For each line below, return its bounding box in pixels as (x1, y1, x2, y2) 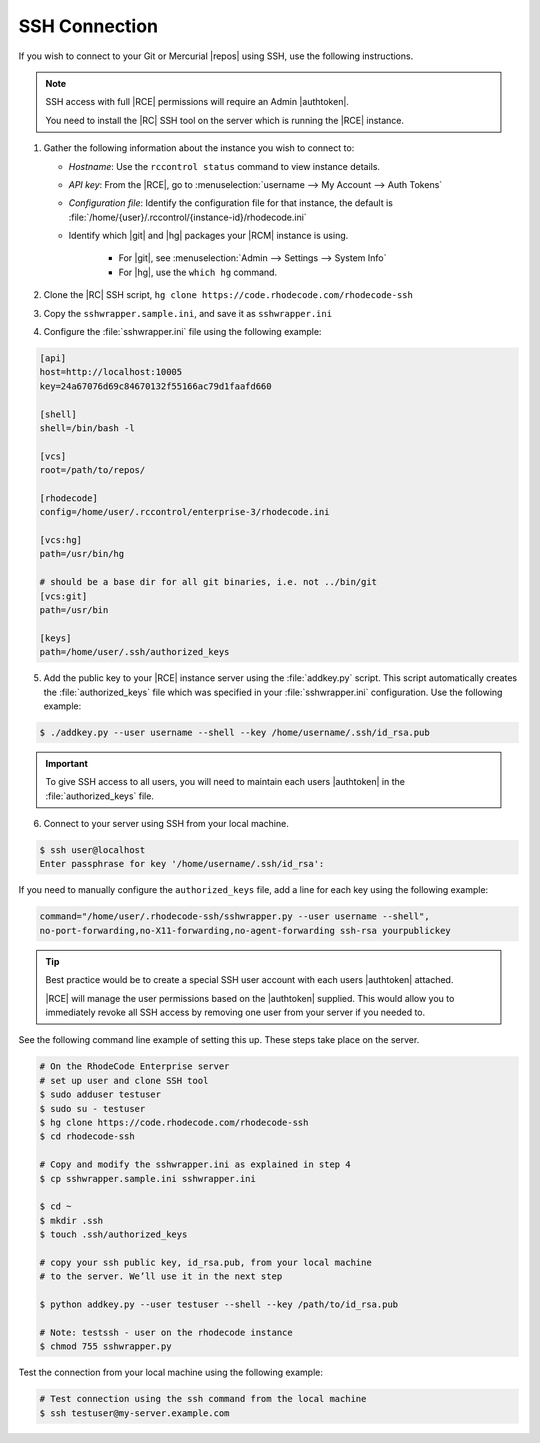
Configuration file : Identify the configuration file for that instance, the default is (68, 197, 394, 209)
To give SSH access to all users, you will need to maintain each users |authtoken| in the (45, 776, 405, 788)
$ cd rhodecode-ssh (39, 1131, 135, 1142)
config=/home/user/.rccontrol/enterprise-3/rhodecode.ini (39, 506, 330, 518)
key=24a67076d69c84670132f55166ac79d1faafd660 (39, 380, 272, 392)
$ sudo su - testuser (39, 1103, 146, 1114)
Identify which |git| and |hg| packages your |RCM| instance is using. (68, 230, 349, 242)
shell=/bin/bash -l (39, 422, 135, 434)
